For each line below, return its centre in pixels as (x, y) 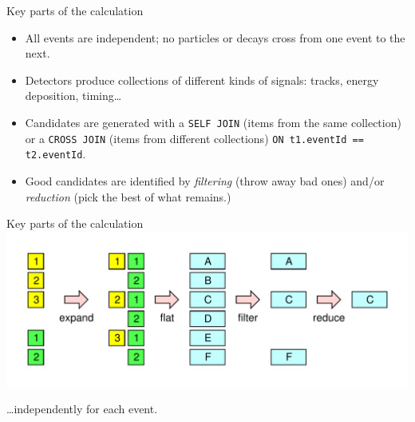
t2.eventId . (55, 154)
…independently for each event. (82, 409)
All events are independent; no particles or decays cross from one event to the (215, 37)
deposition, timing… (73, 96)
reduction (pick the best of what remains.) (128, 196)
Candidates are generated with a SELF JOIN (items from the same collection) (213, 122)
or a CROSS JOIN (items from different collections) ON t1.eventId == (194, 138)
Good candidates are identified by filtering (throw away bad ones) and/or (205, 180)
